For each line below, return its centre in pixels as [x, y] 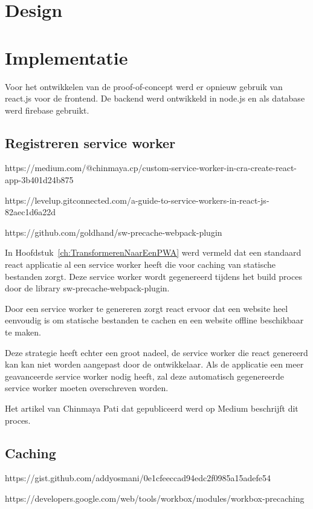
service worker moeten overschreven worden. [87, 388]
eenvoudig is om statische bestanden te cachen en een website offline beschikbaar [154, 320]
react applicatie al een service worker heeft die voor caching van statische [140, 264]
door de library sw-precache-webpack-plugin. [87, 288]
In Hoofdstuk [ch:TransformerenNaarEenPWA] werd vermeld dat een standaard [153, 252]
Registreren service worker [90, 142]
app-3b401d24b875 [39, 180]
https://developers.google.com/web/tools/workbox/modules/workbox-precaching [155, 498]
